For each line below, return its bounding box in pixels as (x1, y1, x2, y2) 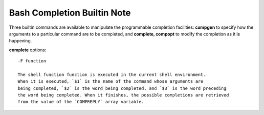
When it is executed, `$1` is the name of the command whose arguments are (18, 78, 203, 84)
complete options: (9, 47, 46, 53)
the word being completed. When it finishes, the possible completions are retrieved (18, 93, 229, 98)
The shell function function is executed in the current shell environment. (18, 72, 206, 77)
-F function (18, 58, 46, 64)
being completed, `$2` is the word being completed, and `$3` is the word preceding (18, 85, 227, 91)
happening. (9, 38, 32, 44)
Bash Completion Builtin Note (9, 7, 131, 18)
